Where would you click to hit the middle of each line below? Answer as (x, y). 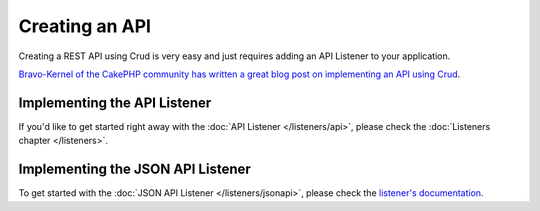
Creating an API (85, 26)
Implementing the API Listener (115, 102)
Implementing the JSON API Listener (135, 169)
